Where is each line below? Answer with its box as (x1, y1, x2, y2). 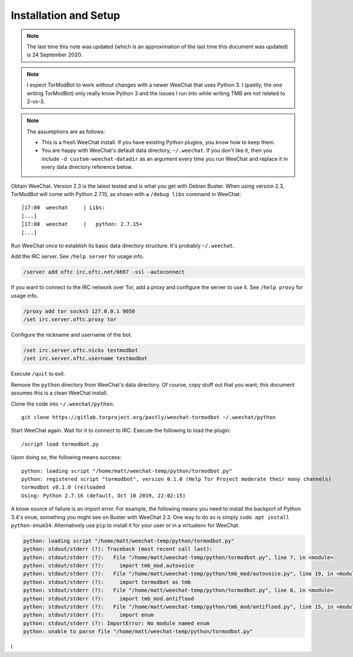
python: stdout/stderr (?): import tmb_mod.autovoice (23, 562, 194, 569)
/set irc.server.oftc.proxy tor (23, 316, 117, 323)
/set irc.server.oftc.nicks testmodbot (23, 347, 138, 354)
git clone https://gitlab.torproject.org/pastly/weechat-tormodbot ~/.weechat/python (21, 414, 276, 420)
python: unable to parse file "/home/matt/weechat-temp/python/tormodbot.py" (23, 628, 253, 635)
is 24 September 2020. (26, 51, 82, 58)
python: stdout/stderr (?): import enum (23, 612, 154, 618)
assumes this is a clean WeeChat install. (11, 389, 108, 397)
